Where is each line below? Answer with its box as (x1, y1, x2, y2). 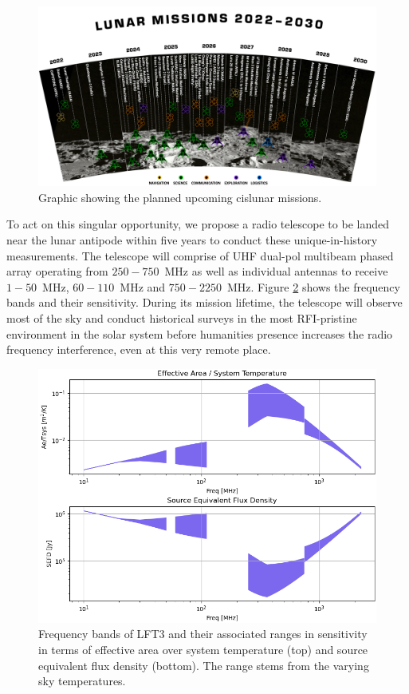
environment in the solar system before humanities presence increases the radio (6, 325, 393, 342)
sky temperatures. (38, 672, 126, 689)
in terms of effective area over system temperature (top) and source (38, 640, 368, 657)
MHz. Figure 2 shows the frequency (226, 278, 400, 295)
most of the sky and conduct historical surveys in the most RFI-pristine (6, 310, 357, 326)
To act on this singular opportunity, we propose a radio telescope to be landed (6, 216, 389, 232)
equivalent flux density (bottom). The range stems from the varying (38, 656, 369, 673)
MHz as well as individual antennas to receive (164, 263, 388, 280)
